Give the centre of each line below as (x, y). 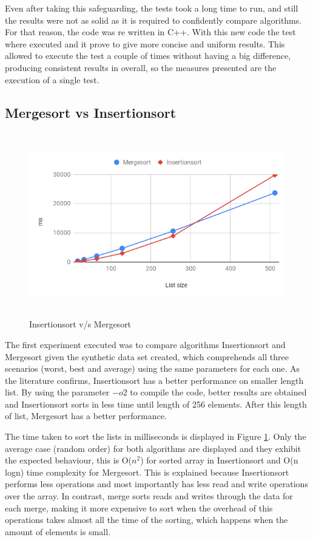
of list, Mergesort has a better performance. (86, 416)
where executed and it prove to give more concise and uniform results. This (145, 43)
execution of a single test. (52, 79)
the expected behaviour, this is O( (69, 460)
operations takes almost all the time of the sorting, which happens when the (146, 520)
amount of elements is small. (58, 531)
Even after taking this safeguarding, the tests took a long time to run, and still (152, 8)
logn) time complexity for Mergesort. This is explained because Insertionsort (147, 472)
